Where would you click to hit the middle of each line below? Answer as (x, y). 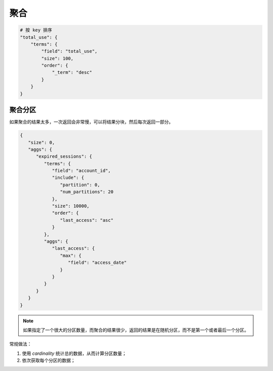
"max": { (71, 256)
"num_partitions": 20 (87, 192)
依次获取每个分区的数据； (49, 360)
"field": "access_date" (97, 263)
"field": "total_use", (70, 51)
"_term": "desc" (72, 73)
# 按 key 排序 (36, 30)
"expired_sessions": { (64, 156)
